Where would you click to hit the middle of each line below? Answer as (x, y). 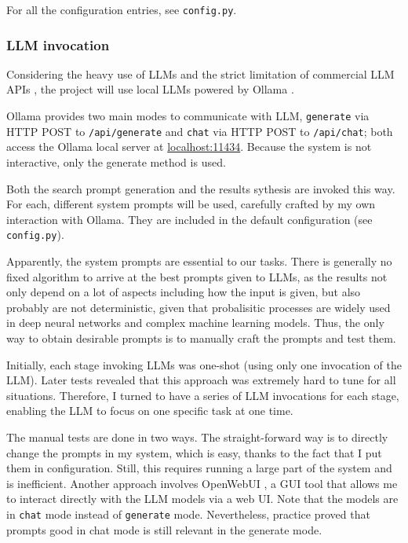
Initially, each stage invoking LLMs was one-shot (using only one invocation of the (204, 364)
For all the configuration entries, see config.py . (122, 9)
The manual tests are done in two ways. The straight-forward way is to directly (197, 437)
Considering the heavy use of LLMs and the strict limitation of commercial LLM (200, 73)
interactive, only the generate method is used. (116, 161)
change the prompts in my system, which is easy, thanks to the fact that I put (194, 452)
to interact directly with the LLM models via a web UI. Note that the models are (202, 499)
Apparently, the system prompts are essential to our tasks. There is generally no (199, 261)
